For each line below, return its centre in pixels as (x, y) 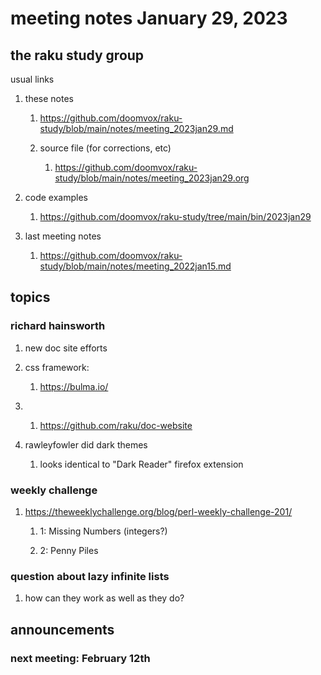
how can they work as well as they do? (104, 598)
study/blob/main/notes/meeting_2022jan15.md (135, 266)
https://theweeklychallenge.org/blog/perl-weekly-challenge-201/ (158, 511)
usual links (32, 79)
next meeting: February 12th (80, 658)
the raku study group (77, 55)
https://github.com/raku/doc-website (116, 425)
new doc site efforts (66, 348)
